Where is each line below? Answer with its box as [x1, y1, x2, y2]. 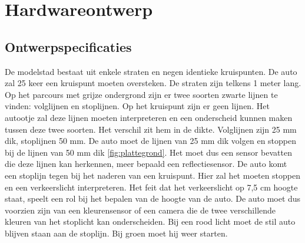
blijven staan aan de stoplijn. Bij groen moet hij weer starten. [5, 226, 228, 239]
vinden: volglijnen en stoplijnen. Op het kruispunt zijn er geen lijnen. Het [5, 100, 270, 112]
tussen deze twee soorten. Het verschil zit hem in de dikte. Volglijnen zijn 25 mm [5, 123, 297, 135]
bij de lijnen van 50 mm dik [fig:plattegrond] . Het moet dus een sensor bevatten [5, 146, 293, 158]
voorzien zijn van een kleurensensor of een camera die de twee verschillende [5, 203, 276, 216]
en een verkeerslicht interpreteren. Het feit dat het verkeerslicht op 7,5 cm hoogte [5, 180, 298, 193]
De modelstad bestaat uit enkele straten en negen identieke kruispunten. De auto [5, 65, 297, 77]
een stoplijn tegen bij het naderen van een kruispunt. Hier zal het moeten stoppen [5, 169, 301, 181]
